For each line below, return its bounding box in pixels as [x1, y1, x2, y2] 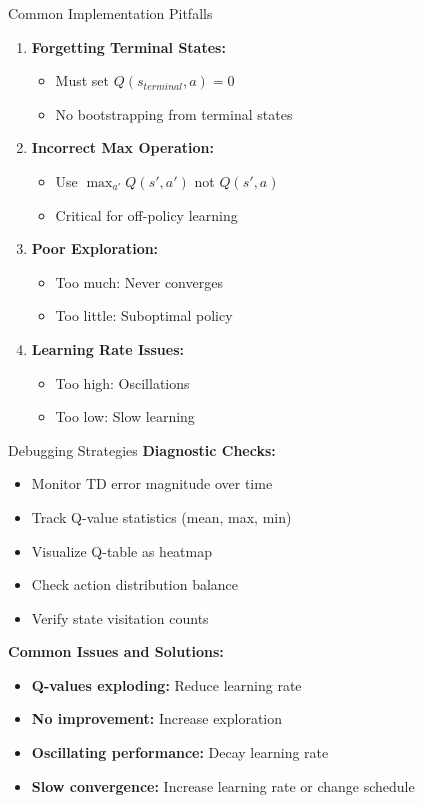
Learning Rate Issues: [31, 338, 184, 359]
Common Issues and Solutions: [8, 641, 224, 662]
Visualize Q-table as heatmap [31, 540, 212, 561]
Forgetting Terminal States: [31, 36, 226, 57]
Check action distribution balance [31, 574, 239, 595]
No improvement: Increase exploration [31, 708, 283, 729]
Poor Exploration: [31, 238, 159, 259]
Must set [55, 70, 110, 91]
